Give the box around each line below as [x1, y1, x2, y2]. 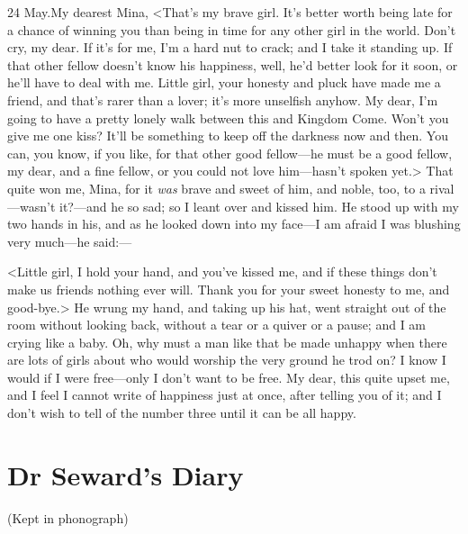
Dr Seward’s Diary [7, 456, 244, 493]
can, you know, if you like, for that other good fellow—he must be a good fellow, [7, 143, 453, 162]
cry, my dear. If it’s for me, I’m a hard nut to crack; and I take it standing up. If [7, 38, 453, 57]
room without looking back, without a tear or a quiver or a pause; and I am [7, 315, 427, 334]
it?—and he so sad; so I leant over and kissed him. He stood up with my [59, 196, 459, 215]
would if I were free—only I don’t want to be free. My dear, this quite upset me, [7, 367, 450, 386]
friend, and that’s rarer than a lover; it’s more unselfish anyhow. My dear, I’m [7, 90, 438, 109]
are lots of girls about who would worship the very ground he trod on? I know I [7, 350, 446, 369]
